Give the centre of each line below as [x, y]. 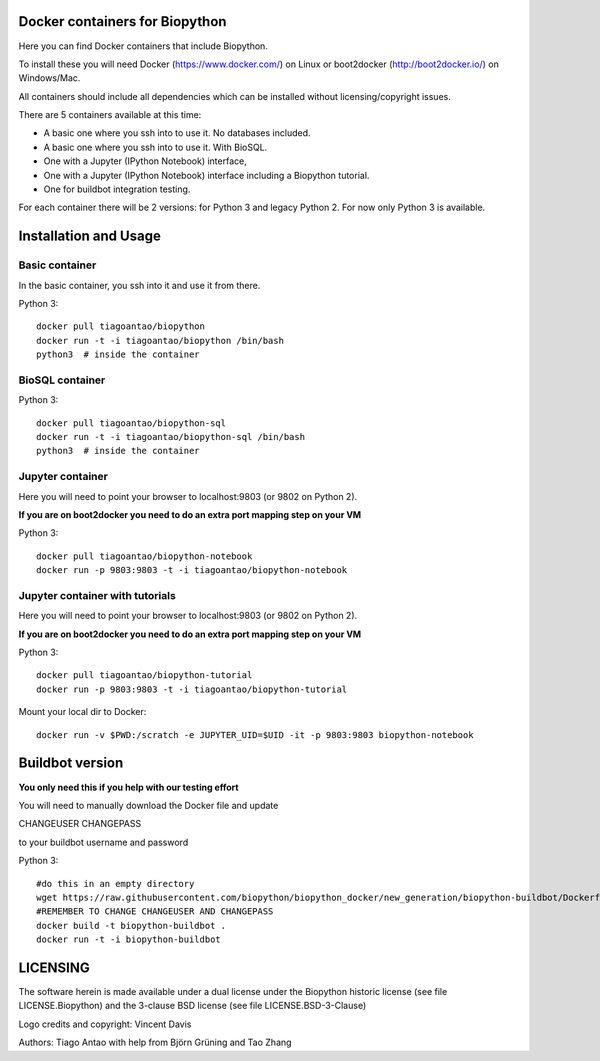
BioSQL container [62, 380]
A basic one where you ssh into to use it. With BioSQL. [155, 147]
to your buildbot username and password [103, 842]
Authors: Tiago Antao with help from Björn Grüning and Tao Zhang [155, 1042]
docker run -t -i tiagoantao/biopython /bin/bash [160, 340]
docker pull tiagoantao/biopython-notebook [144, 556]
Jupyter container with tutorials [97, 595]
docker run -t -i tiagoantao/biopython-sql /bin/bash [170, 437]
